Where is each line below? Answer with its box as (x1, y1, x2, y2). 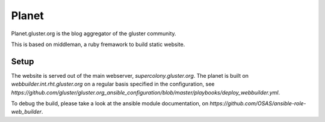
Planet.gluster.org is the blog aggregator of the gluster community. (11, 30, 177, 37)
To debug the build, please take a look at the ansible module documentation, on (11, 100, 209, 107)
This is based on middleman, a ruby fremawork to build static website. (11, 41, 185, 48)
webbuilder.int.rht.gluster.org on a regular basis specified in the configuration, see (11, 81, 215, 88)
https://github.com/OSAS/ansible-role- (209, 100, 306, 107)
